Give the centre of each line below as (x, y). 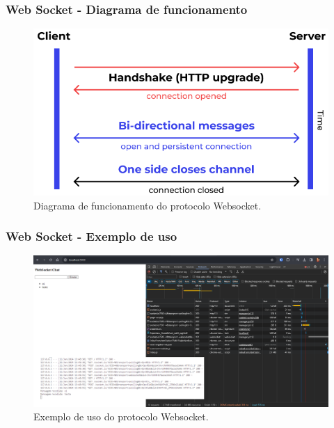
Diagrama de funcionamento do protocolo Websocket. (148, 205)
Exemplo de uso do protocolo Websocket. (121, 417)
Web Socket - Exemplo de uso (92, 236)
